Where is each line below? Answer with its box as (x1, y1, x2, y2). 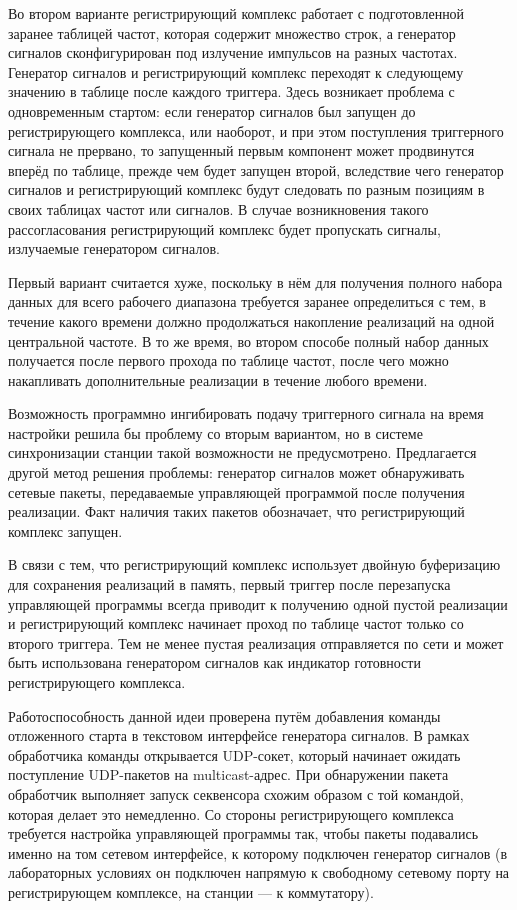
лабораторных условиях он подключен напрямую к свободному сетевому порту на (8, 862, 510, 883)
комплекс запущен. (8, 520, 123, 541)
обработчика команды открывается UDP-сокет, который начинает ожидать (8, 744, 461, 765)
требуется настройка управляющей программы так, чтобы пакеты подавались (8, 823, 479, 844)
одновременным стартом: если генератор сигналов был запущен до (8, 100, 416, 121)
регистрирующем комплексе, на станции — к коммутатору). (8, 881, 374, 902)
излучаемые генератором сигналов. (8, 238, 220, 259)
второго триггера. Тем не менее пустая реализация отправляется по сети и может (8, 632, 504, 653)
